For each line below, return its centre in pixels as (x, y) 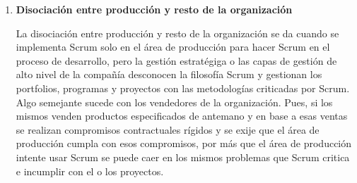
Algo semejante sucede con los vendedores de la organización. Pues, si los (174, 102)
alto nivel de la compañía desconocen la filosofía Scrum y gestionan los (169, 74)
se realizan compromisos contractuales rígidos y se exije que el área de (168, 129)
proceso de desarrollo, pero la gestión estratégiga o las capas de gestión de (176, 60)
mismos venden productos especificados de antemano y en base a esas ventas (182, 116)
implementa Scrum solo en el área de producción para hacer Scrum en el (173, 47)
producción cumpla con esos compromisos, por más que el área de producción (184, 143)
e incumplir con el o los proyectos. (90, 171)
